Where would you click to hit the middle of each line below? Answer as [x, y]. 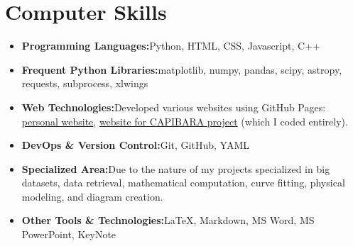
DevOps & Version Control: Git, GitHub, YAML [135, 145]
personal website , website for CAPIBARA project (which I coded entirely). [185, 121]
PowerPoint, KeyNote [69, 234]
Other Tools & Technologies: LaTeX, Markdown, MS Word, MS [168, 220]
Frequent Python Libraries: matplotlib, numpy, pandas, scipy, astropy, [182, 69]
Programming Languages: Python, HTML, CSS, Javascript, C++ [171, 46]
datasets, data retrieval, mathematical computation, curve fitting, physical [183, 183]
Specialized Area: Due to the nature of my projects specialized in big [176, 168]
